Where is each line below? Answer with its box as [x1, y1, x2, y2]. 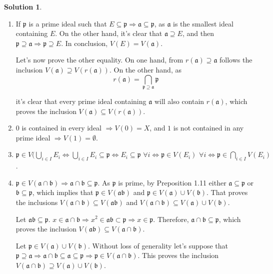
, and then [182, 28, 214, 38]
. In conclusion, [61, 37, 108, 48]
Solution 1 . [4, 1, 42, 11]
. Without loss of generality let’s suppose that [88, 240, 228, 250]
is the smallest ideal [173, 18, 233, 28]
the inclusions [15, 196, 58, 207]
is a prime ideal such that [28, 18, 107, 28]
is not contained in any [173, 122, 244, 133]
